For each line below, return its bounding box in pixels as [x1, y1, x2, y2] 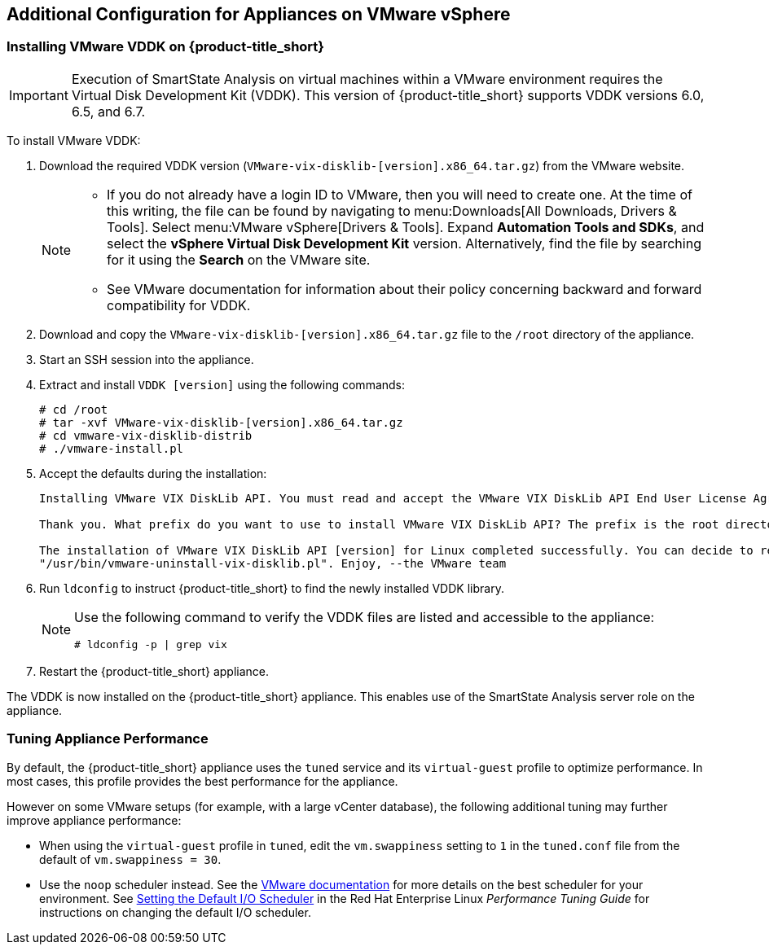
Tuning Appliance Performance [7, 730, 209, 747]
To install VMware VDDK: [7, 133, 141, 147]
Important [9, 86, 68, 103]
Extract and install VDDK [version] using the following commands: [39, 377, 406, 392]
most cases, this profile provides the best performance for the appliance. [7, 774, 398, 788]
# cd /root [39, 402, 108, 416]
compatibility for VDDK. [107, 296, 251, 313]
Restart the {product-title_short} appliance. [39, 664, 270, 678]
